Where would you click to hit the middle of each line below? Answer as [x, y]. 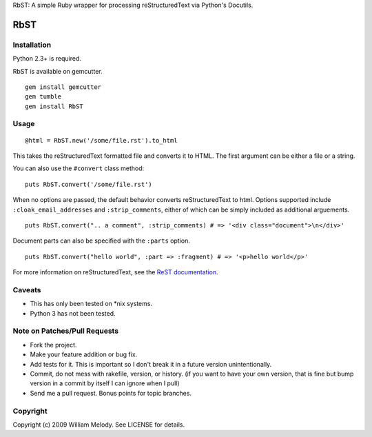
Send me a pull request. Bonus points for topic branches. [111, 393]
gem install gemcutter [63, 87]
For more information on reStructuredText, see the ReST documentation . [115, 272]
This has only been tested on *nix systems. [91, 304]
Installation [32, 45]
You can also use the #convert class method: [79, 168]
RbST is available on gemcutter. [58, 71]
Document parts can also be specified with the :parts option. [102, 241]
